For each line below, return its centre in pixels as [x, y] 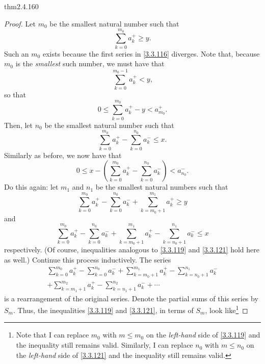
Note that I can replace [52, 335]
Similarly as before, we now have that [63, 155]
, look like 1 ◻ [227, 309]
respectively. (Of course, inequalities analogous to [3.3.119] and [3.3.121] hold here [132, 250]
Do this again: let [31, 187]
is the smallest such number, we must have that [90, 63]
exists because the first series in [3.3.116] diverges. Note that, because [151, 53]
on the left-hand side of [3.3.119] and [203, 335]
